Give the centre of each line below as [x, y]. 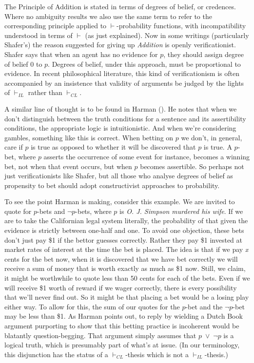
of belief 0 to [23, 64]
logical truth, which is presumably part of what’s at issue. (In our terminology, [122, 345]
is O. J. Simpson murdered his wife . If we [181, 211]
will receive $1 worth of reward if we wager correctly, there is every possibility [121, 287]
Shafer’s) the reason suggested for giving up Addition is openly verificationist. [120, 45]
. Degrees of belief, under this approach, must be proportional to [144, 64]
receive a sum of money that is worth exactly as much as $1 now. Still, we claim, [125, 268]
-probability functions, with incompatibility [181, 26]
